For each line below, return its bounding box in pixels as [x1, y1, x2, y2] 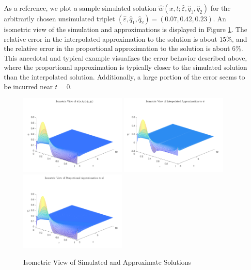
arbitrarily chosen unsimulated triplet [4, 14, 115, 23]
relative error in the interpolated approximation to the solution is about [4, 33, 218, 44]
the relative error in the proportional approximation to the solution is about [4, 43, 230, 53]
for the [210, 3, 231, 13]
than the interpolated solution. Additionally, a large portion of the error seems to [4, 71, 245, 81]
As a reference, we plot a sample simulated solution [4, 3, 157, 13]
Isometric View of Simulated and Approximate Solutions [23, 256, 191, 267]
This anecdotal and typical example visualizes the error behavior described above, [4, 52, 247, 63]
